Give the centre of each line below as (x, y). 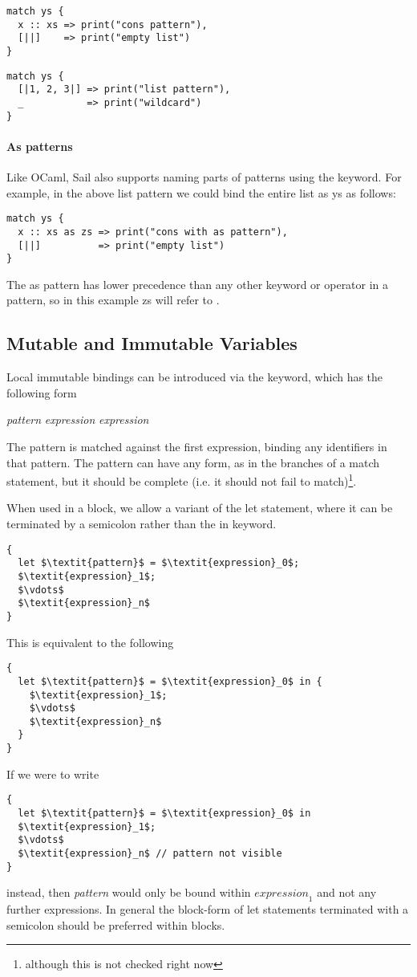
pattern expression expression (78, 419)
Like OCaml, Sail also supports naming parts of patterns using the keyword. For (204, 177)
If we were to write (53, 773)
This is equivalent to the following (90, 642)
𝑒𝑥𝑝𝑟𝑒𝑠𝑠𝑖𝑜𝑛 (281, 894)
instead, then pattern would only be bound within (129, 892)
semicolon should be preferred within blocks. (116, 924)
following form (42, 392)
